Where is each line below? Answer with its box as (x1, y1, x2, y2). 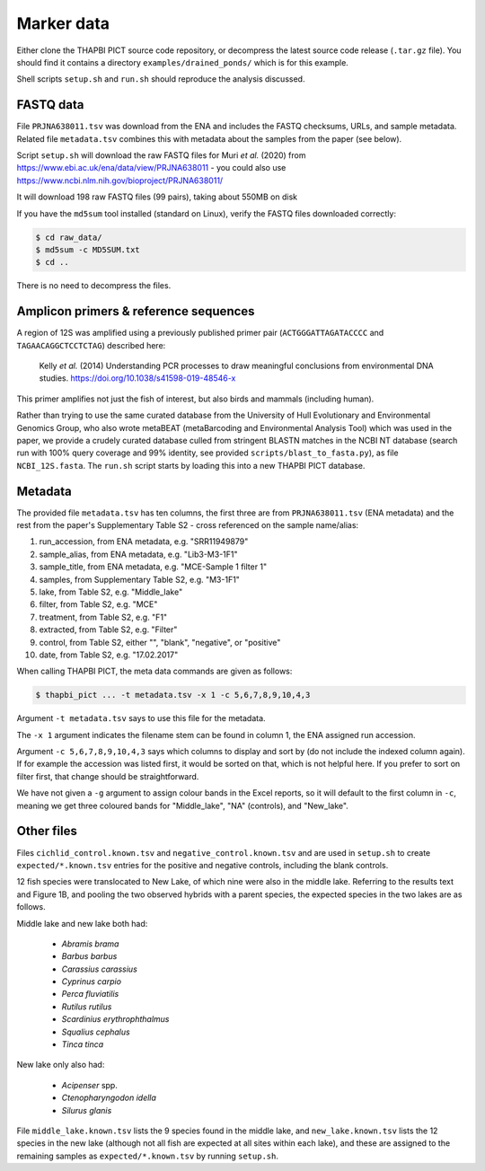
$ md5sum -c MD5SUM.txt (35, 244, 141, 255)
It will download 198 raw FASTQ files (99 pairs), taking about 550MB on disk (16, 191, 298, 202)
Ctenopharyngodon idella (61, 1092, 157, 1104)
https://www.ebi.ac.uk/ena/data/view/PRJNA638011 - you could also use (16, 163, 287, 173)
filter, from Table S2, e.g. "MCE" (39, 599, 158, 610)
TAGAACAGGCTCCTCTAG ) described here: (16, 339, 166, 350)
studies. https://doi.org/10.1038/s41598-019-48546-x (39, 373, 236, 383)
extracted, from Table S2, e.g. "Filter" (39, 624, 178, 635)
